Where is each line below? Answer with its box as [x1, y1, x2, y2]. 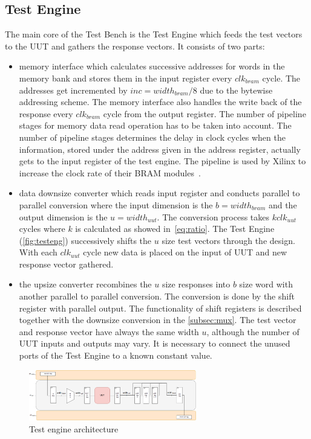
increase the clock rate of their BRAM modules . [19, 166, 201, 179]
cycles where [19, 222, 65, 235]
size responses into [162, 278, 231, 290]
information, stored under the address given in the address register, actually [19, 143, 301, 155]
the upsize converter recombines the [19, 278, 152, 290]
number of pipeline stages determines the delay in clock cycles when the [19, 130, 286, 143]
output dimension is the [19, 210, 108, 223]
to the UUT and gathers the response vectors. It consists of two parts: [5, 39, 265, 52]
